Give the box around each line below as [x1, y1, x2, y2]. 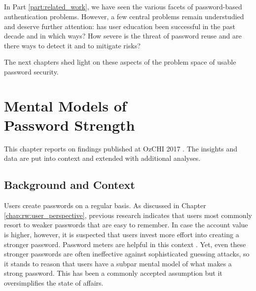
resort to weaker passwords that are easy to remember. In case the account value [4, 219, 248, 230]
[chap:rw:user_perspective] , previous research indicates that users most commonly [4, 210, 252, 220]
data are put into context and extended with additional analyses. [4, 153, 201, 163]
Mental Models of [4, 95, 127, 115]
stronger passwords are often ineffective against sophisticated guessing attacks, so [4, 249, 250, 259]
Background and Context [4, 177, 135, 192]
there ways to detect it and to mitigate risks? [4, 40, 141, 50]
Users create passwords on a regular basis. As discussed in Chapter [4, 200, 206, 211]
